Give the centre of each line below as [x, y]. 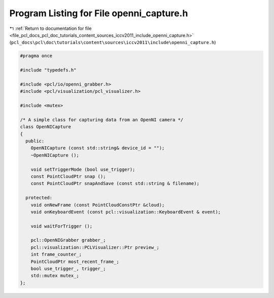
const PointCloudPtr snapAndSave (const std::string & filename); [115, 183]
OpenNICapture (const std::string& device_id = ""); [98, 148]
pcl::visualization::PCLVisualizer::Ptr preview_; [95, 247]
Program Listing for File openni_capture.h [99, 13]
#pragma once [36, 56]
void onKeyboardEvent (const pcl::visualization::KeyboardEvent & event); [126, 212]
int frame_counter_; [56, 254]
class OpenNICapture [45, 127]
